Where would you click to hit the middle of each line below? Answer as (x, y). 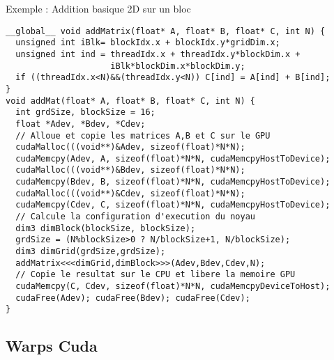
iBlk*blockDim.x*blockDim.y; (178, 66)
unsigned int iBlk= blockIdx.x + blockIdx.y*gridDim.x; (148, 43)
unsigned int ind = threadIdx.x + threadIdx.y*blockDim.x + (158, 54)
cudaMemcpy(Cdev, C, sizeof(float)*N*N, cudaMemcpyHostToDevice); (173, 205)
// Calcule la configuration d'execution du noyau (135, 217)
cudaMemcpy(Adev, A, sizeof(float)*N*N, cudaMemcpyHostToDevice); (173, 158)
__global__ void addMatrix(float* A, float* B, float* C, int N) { (166, 31)
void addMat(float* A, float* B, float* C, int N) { (130, 101)
